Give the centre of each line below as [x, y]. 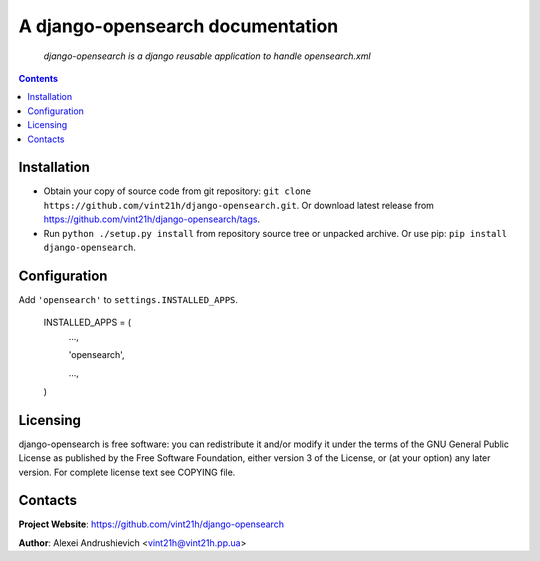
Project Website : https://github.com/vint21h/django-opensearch [151, 524]
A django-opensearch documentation [178, 26]
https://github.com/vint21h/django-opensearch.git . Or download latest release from [239, 205]
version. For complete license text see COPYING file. [127, 472]
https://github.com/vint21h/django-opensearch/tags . [151, 219]
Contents [38, 78]
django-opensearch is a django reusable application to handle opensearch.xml [207, 56]
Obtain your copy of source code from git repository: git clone [177, 191]
